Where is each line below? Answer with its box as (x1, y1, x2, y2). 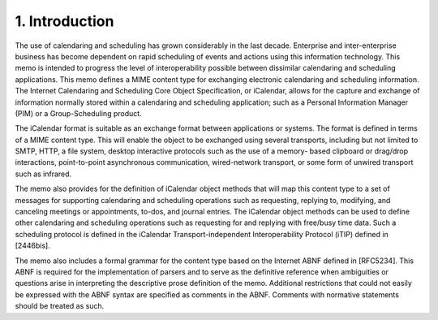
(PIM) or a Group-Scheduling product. (15, 108, 142, 118)
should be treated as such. (15, 301, 105, 311)
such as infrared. (15, 169, 72, 179)
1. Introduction (15, 12, 114, 30)
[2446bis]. (15, 240, 50, 251)
